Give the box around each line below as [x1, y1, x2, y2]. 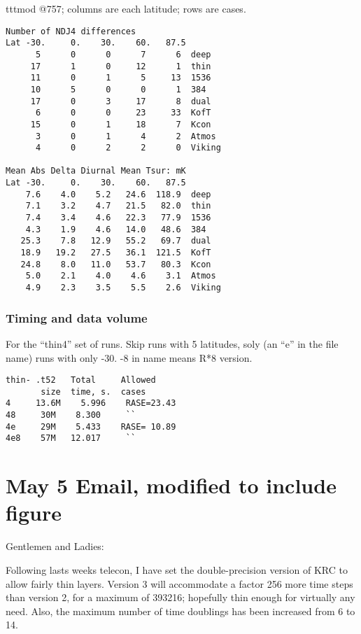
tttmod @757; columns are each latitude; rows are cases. [6, 1, 246, 15]
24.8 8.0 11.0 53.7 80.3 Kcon [20, 259, 211, 269]
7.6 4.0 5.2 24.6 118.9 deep [25, 189, 211, 199]
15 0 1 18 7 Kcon [30, 119, 211, 129]
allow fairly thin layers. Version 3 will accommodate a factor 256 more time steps [6, 576, 353, 591]
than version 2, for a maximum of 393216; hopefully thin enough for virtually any [6, 590, 355, 605]
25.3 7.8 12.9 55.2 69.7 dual [20, 236, 211, 246]
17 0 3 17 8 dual [30, 96, 211, 106]
